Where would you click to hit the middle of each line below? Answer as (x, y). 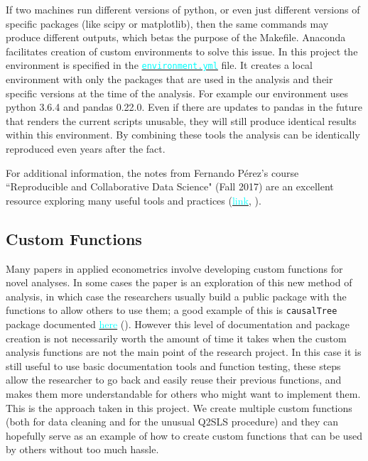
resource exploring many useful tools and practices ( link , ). (134, 200)
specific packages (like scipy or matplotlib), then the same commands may (167, 23)
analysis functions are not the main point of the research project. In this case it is (184, 352)
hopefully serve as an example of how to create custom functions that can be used (184, 435)
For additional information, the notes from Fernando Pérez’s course (152, 172)
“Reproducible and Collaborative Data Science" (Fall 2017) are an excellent (170, 186)
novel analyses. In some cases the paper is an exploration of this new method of (179, 282)
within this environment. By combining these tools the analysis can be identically (183, 135)
